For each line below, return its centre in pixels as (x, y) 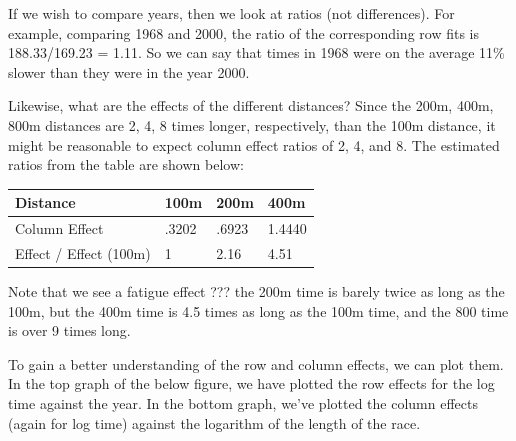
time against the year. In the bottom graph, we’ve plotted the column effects (243, 403)
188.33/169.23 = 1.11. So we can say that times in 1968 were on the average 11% (256, 52)
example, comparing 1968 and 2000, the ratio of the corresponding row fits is (243, 32)
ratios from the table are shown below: (126, 164)
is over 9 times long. (69, 330)
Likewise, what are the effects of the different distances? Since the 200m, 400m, (251, 105)
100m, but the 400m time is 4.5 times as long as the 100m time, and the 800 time (258, 310)
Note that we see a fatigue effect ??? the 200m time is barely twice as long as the (256, 291)
